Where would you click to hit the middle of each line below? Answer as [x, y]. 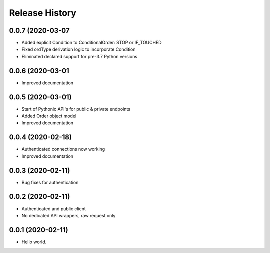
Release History [43, 13]
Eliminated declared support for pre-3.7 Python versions [79, 56]
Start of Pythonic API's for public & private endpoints [76, 109]
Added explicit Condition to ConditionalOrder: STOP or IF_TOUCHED [92, 43]
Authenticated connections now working [63, 149]
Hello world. [34, 242]
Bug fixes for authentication [50, 182]
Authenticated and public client [54, 209]
